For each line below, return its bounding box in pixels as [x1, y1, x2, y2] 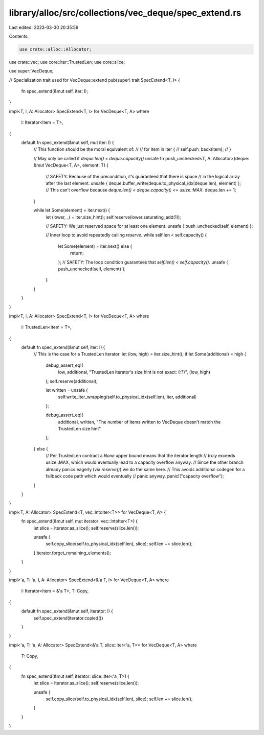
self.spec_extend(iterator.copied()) [33, 615, 103, 621]
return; [70, 250, 84, 256]
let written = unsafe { [45, 387, 88, 393]
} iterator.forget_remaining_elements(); [33, 550, 111, 556]
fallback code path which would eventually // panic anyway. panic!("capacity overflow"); [45, 473, 224, 479]
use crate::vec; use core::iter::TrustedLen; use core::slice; [9, 59, 125, 65]
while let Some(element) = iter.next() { [33, 207, 110, 213]
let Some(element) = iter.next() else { [58, 243, 132, 249]
